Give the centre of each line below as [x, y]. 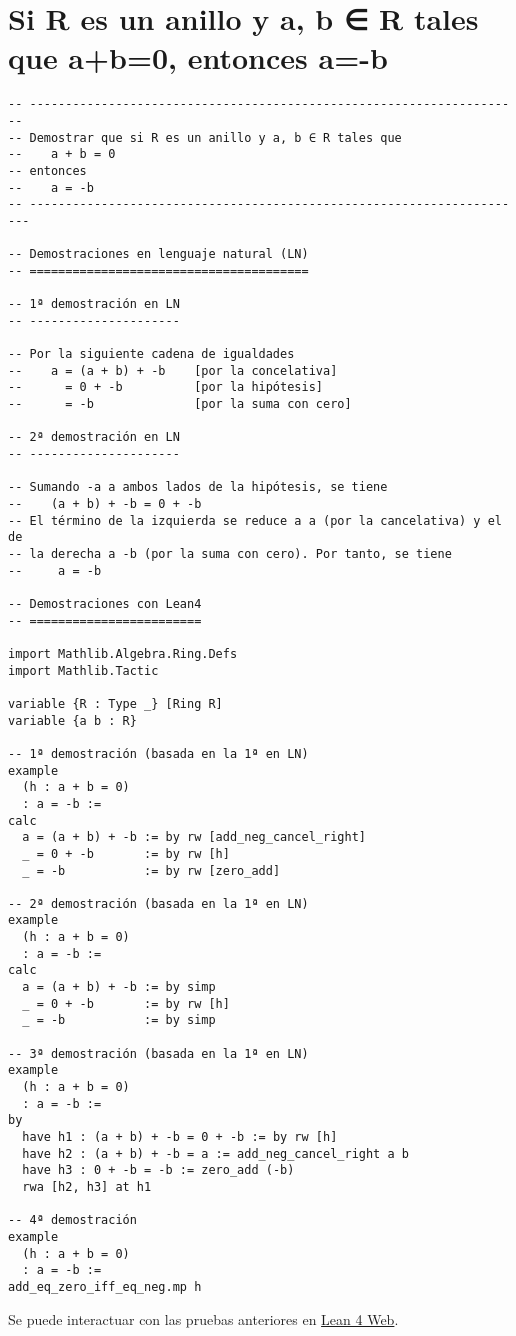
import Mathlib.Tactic [83, 670]
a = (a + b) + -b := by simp [119, 987]
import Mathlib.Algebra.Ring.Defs [123, 653]
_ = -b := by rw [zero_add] [151, 870]
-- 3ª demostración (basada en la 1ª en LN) [158, 1053]
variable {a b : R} [72, 720]
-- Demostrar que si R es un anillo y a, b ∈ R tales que [205, 137]
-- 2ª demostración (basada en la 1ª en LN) [158, 903]
